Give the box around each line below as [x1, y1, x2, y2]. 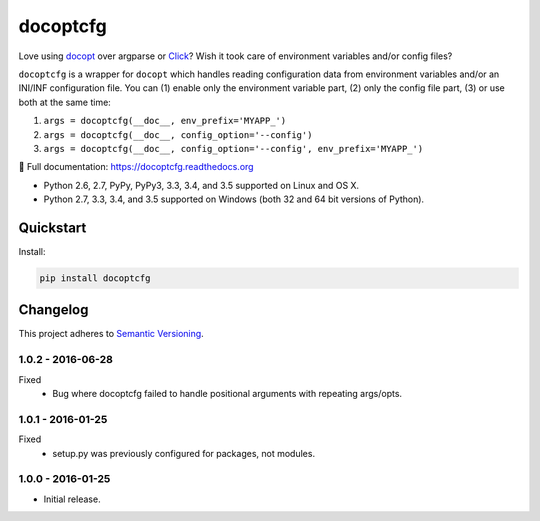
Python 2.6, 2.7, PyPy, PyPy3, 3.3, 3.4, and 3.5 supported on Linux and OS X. [43, 179, 360, 191]
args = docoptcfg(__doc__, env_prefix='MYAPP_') [43, 115, 287, 127]
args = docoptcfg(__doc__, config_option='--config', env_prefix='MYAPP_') [43, 143, 424, 154]
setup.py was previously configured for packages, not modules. [52, 447, 315, 459]
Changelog [18, 301, 89, 319]
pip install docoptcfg [39, 272, 151, 284]
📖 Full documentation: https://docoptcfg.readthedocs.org [18, 161, 254, 173]
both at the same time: [18, 96, 112, 108]
